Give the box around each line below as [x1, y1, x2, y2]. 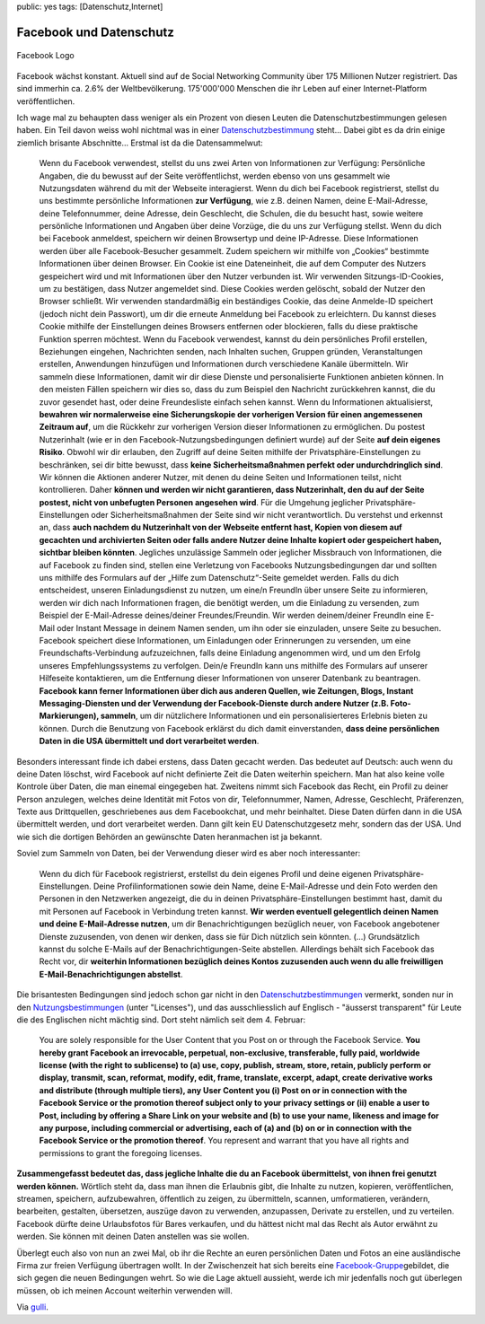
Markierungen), [39, 710, 99, 722]
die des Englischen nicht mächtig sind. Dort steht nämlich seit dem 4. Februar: [16, 1014, 305, 1025]
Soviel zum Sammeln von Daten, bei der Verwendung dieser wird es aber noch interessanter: [16, 848, 361, 859]
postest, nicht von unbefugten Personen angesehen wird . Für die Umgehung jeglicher [39, 496, 364, 507]
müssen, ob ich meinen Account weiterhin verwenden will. [16, 1285, 233, 1296]
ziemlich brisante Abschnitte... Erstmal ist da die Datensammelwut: [16, 137, 264, 148]
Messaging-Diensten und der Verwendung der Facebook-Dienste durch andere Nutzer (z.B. [39, 697, 390, 708]
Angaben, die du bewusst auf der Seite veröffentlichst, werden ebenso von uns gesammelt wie [39, 171, 391, 181]
